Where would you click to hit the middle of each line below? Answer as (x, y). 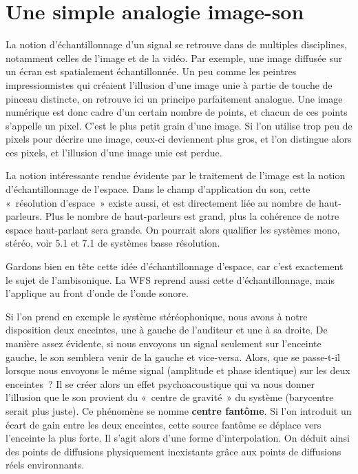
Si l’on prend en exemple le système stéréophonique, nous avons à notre (157, 316)
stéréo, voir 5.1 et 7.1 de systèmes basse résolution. (113, 243)
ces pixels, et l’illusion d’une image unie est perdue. (114, 152)
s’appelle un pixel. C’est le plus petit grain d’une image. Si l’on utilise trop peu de (179, 125)
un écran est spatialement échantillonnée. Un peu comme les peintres (151, 71)
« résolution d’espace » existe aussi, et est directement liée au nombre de (161, 202)
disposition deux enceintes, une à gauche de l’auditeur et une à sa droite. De (167, 330)
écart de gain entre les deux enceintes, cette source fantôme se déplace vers (164, 424)
